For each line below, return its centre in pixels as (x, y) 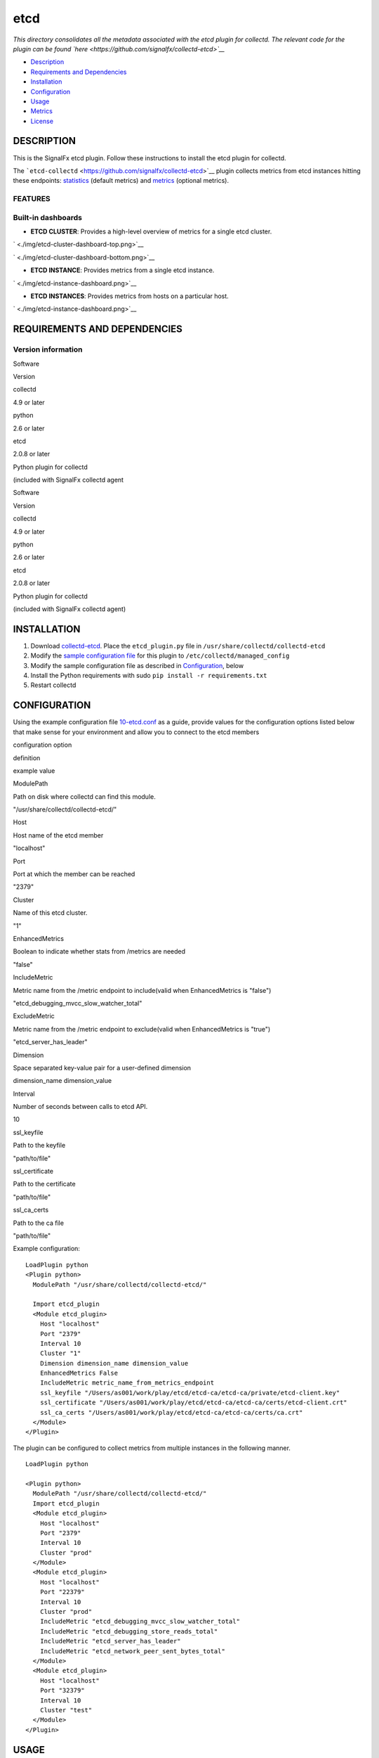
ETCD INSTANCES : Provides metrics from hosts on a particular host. (130, 296)
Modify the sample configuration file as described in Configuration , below (137, 665)
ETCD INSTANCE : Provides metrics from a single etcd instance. (122, 270)
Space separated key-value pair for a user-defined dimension (102, 1067)
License (42, 121)
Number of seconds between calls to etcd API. (80, 1107)
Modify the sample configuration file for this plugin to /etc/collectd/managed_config (160, 656)
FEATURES (32, 199)
